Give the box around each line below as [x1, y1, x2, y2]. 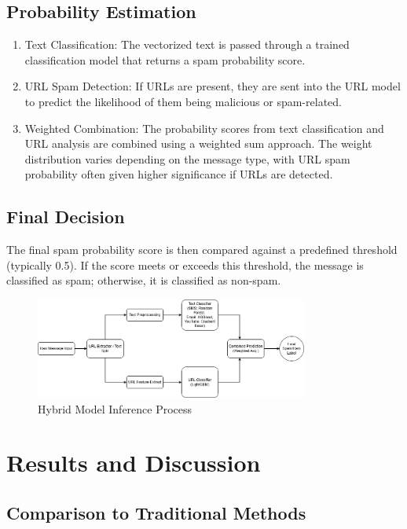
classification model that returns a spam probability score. [24, 51, 306, 68]
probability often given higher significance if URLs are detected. [24, 166, 333, 182]
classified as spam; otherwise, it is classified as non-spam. [6, 272, 281, 288]
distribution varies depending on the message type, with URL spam [24, 150, 350, 167]
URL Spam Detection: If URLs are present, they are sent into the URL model [24, 78, 401, 94]
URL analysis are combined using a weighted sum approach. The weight [24, 135, 372, 152]
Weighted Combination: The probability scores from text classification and [24, 119, 384, 136]
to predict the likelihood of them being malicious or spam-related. [24, 93, 342, 109]
